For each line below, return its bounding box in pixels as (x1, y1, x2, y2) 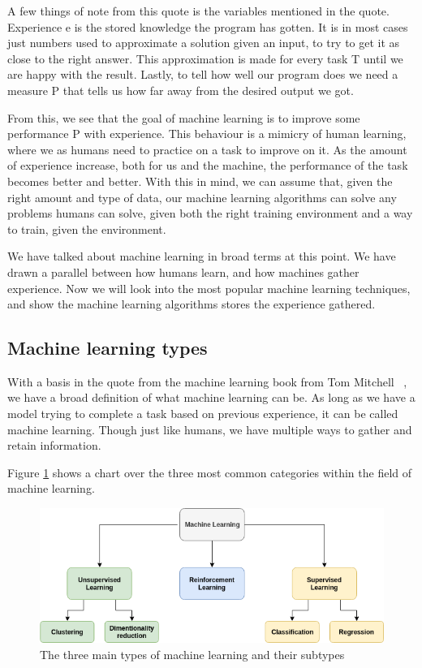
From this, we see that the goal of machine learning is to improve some (7, 109, 360, 126)
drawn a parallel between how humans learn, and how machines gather (7, 263, 360, 280)
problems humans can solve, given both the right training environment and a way (7, 205, 413, 222)
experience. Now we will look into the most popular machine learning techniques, (7, 279, 411, 296)
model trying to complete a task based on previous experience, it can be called (7, 405, 398, 422)
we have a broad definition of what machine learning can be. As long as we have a (7, 389, 416, 406)
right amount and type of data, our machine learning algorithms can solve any (7, 188, 397, 205)
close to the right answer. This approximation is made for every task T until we (7, 50, 403, 67)
